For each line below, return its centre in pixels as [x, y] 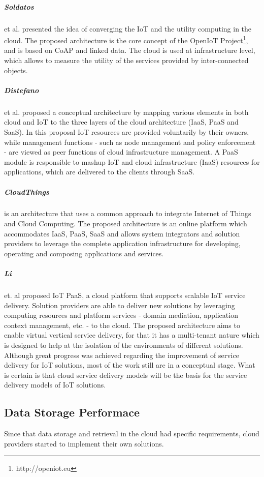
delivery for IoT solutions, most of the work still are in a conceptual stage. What [130, 365]
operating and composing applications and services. [84, 253]
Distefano [22, 90]
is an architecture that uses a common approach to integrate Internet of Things [128, 213]
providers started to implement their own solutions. [84, 443]
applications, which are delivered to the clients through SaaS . [100, 172]
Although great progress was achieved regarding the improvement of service [122, 355]
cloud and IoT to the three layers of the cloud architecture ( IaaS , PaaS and [121, 122]
